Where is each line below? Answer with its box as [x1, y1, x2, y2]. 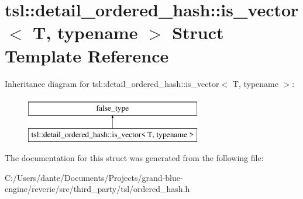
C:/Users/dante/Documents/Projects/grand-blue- [5, 171, 183, 183]
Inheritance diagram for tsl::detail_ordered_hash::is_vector [5, 77, 219, 89]
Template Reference [5, 43, 169, 67]
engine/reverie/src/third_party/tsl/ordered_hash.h [5, 183, 190, 195]
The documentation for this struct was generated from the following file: [5, 152, 264, 164]
